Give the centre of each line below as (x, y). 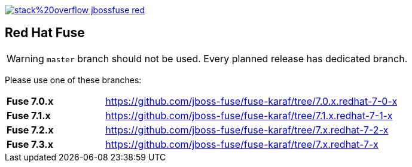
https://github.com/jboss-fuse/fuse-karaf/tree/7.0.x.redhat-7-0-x (251, 101)
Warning (25, 58)
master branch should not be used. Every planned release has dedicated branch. (227, 58)
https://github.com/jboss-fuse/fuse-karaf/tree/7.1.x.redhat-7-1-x (249, 115)
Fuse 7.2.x (30, 130)
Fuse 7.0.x (30, 101)
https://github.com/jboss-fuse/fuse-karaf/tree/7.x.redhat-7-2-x (247, 130)
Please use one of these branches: (73, 80)
